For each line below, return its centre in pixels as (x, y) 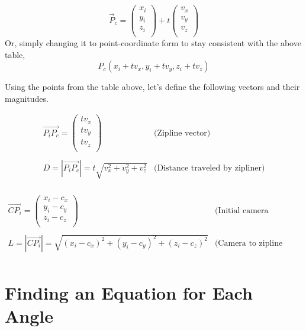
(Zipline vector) (182, 133)
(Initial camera (241, 211)
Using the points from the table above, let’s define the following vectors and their (152, 87)
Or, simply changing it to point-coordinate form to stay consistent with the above (153, 42)
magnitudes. (27, 98)
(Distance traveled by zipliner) (209, 168)
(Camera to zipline (249, 243)
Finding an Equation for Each (129, 293)
